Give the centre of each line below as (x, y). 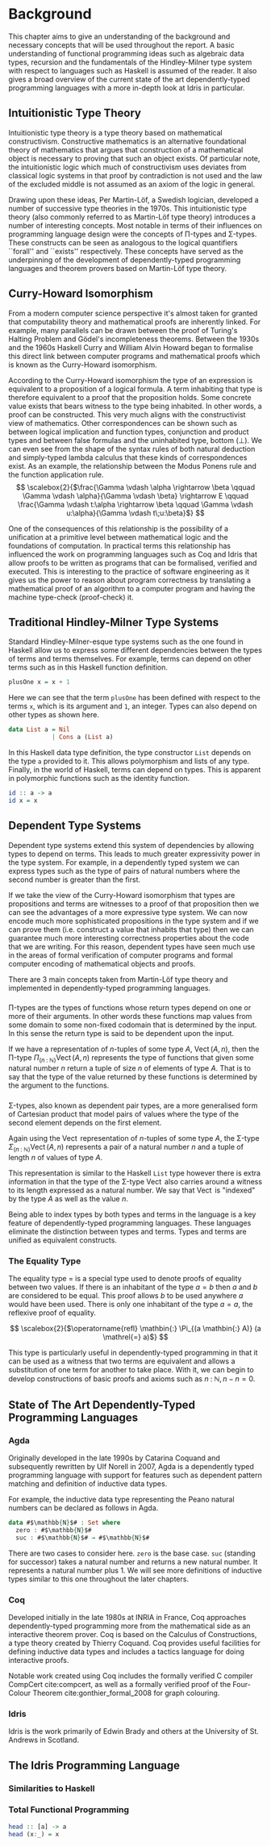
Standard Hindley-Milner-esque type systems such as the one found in (126, 641)
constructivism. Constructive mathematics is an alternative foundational (127, 141)
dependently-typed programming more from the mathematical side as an (129, 1626)
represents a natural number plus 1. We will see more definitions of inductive (135, 1570)
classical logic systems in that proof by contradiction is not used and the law (135, 175)
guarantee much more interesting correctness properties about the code (129, 938)
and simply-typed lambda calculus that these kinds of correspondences (128, 457)
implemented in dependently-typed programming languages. (110, 988)
